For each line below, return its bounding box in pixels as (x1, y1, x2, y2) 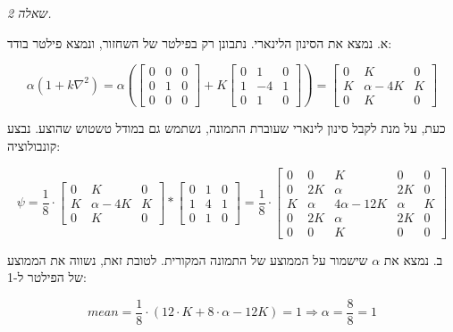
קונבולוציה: (7, 136, 61, 154)
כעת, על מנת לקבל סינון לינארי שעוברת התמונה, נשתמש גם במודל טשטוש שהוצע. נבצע (7, 119, 446, 137)
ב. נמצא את (383, 250, 443, 269)
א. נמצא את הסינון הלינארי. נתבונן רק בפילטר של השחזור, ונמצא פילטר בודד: (7, 33, 392, 52)
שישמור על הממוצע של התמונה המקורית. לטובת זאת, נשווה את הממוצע (7, 250, 368, 269)
